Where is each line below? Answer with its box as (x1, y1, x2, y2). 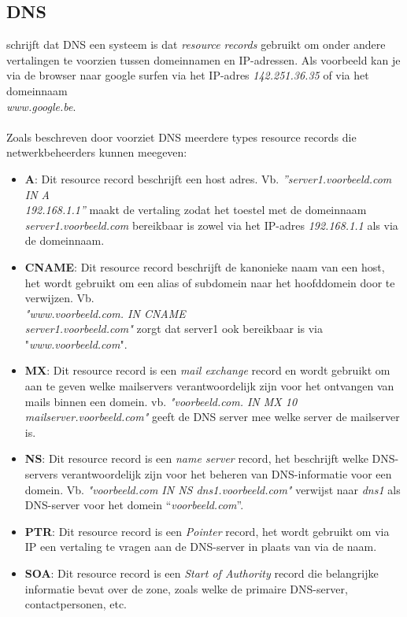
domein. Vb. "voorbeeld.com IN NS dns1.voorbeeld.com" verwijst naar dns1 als (24, 481, 401, 497)
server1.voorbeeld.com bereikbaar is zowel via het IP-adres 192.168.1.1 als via (24, 216, 398, 233)
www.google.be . (6, 98, 76, 114)
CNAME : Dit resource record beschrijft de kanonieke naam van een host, (24, 258, 385, 275)
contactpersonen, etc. (24, 596, 128, 612)
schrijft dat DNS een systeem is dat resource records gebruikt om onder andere (6, 36, 386, 53)
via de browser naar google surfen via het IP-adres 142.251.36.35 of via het (6, 67, 369, 83)
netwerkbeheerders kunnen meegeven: (6, 144, 187, 161)
